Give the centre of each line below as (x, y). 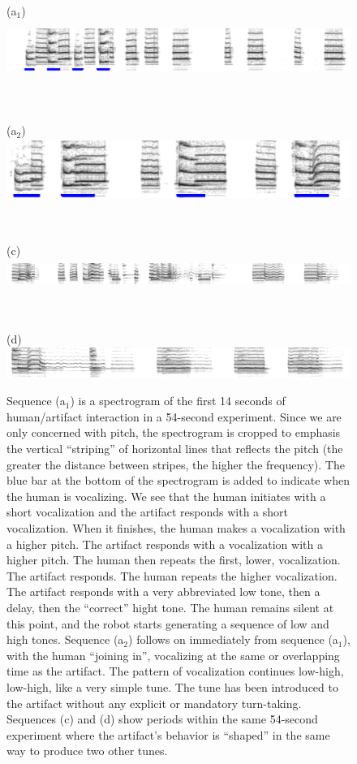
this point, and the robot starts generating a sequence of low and (168, 623)
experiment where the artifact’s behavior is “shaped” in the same (168, 734)
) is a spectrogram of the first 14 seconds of (178, 401)
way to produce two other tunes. (87, 751)
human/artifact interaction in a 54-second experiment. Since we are (174, 416)
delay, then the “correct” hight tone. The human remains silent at (170, 607)
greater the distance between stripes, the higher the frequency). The (176, 464)
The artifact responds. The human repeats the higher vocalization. (172, 575)
